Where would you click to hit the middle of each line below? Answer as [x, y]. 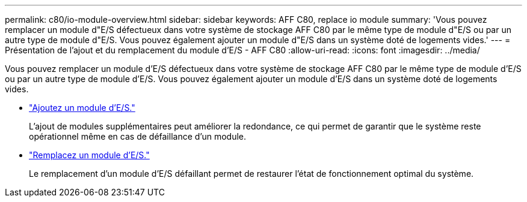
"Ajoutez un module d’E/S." [82, 108]
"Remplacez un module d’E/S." [89, 155]
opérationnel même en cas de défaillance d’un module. [138, 136]
